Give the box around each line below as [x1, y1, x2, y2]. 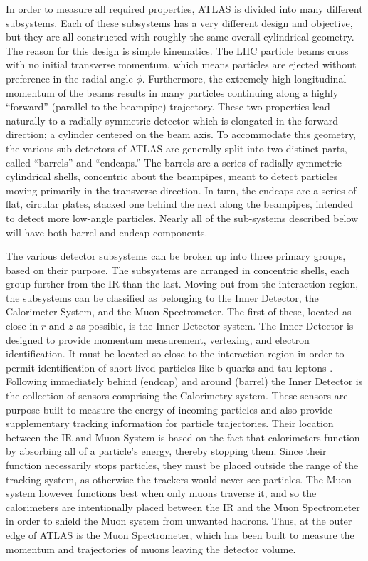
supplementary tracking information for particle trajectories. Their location [6, 416, 334, 431]
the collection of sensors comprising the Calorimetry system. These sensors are [6, 388, 348, 403]
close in [6, 318, 38, 333]
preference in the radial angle [6, 70, 133, 85]
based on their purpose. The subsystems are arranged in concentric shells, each [6, 262, 350, 277]
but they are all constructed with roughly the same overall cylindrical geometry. [6, 29, 354, 44]
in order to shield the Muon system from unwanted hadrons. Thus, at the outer [6, 513, 352, 528]
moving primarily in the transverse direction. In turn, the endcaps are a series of [6, 182, 357, 197]
